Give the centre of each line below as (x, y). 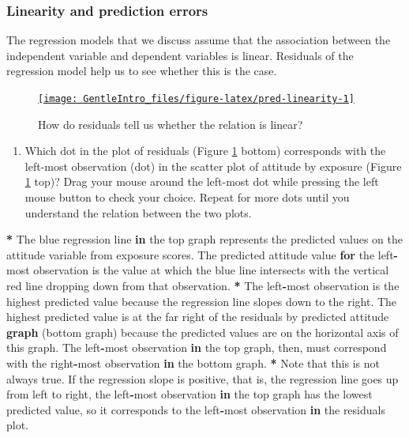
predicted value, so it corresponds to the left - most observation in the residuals (196, 409)
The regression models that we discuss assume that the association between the (199, 40)
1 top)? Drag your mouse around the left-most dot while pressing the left (202, 181)
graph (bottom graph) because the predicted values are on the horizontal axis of (203, 332)
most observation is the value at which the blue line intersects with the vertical (198, 270)
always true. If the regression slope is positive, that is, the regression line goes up (203, 378)
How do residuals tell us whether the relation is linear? (171, 124)
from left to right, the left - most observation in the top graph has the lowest (189, 394)
